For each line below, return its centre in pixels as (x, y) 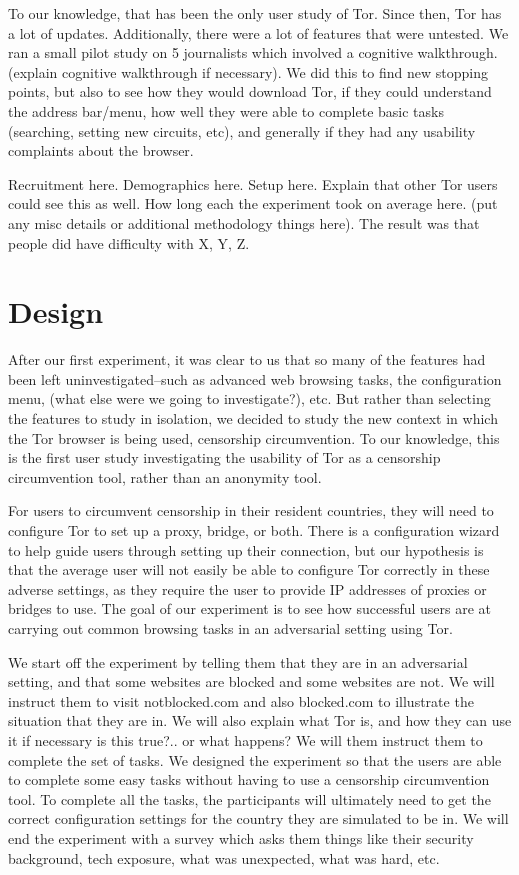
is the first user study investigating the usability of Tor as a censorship (224, 457)
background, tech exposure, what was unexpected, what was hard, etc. (224, 857)
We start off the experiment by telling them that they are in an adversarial (238, 661)
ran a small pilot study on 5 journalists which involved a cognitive (210, 52)
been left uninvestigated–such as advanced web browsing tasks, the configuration (255, 378)
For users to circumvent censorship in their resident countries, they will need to (251, 510)
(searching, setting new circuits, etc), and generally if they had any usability (242, 130)
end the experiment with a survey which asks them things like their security (241, 837)
